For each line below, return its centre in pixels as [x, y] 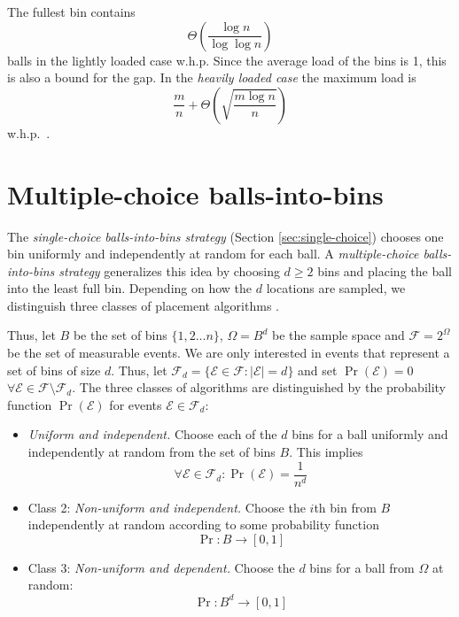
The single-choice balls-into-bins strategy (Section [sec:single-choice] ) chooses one [226, 236]
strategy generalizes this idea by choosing [169, 270]
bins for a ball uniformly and [370, 434]
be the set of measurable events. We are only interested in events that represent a [229, 353]
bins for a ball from [362, 567]
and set [318, 370]
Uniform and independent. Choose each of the [152, 434]
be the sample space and [338, 335]
